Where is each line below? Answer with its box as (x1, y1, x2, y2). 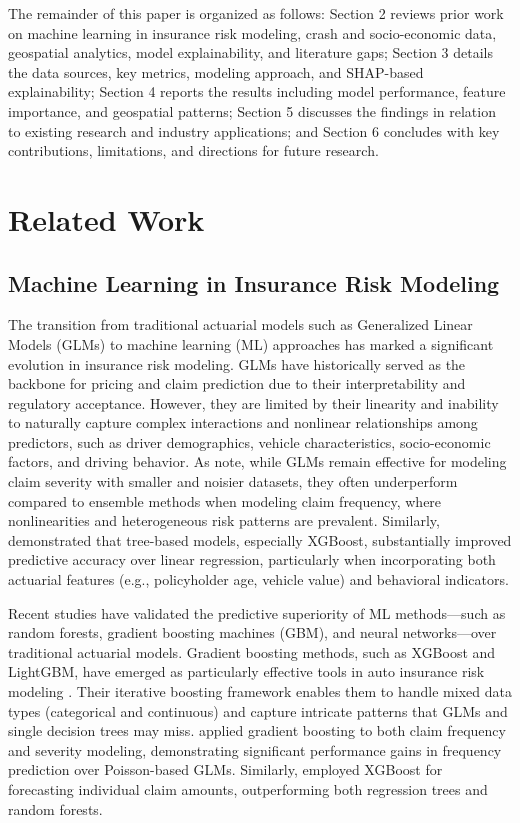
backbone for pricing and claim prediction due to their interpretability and (8, 373, 466, 394)
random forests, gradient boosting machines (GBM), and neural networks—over (8, 622, 497, 643)
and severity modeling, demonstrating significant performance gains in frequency (8, 739, 502, 760)
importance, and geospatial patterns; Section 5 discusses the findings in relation (8, 100, 496, 121)
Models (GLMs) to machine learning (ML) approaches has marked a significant (8, 333, 494, 354)
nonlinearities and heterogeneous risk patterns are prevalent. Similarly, (8, 510, 440, 531)
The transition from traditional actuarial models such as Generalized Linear (8, 314, 473, 335)
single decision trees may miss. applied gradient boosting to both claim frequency (8, 720, 506, 741)
